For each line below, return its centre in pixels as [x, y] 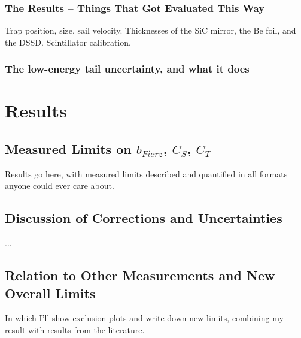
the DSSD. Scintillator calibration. [68, 42]
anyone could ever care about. [60, 185]
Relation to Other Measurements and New [140, 275]
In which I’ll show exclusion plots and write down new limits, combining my [144, 318]
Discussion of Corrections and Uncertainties [144, 218]
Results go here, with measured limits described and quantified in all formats [146, 173]
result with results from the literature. [75, 330]
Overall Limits [50, 293]
